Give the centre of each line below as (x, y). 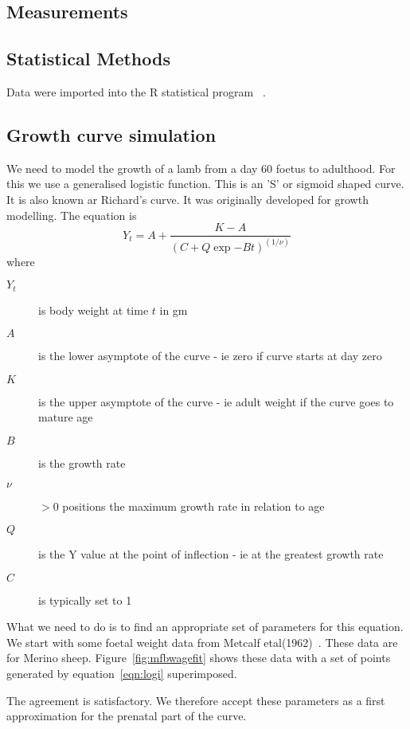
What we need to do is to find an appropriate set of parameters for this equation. (205, 627)
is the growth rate (82, 462)
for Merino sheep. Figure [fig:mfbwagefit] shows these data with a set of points (199, 658)
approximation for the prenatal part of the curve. (127, 716)
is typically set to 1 (85, 600)
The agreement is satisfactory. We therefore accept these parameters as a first (196, 700)
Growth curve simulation (111, 134)
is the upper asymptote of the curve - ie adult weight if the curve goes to (216, 401)
